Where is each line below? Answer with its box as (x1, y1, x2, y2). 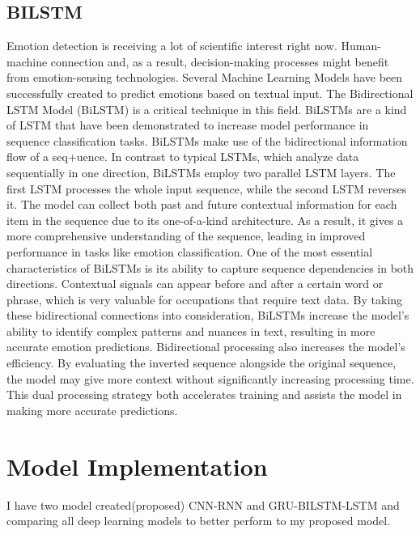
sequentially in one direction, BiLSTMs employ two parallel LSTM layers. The (6, 163, 396, 180)
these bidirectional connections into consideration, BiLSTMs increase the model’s (6, 307, 409, 324)
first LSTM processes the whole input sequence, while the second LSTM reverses (6, 180, 407, 197)
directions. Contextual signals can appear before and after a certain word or (6, 275, 384, 292)
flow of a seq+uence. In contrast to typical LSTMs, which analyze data (6, 148, 359, 165)
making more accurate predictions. (6, 401, 178, 418)
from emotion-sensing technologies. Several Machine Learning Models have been (6, 69, 403, 86)
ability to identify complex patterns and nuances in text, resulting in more (6, 322, 375, 339)
